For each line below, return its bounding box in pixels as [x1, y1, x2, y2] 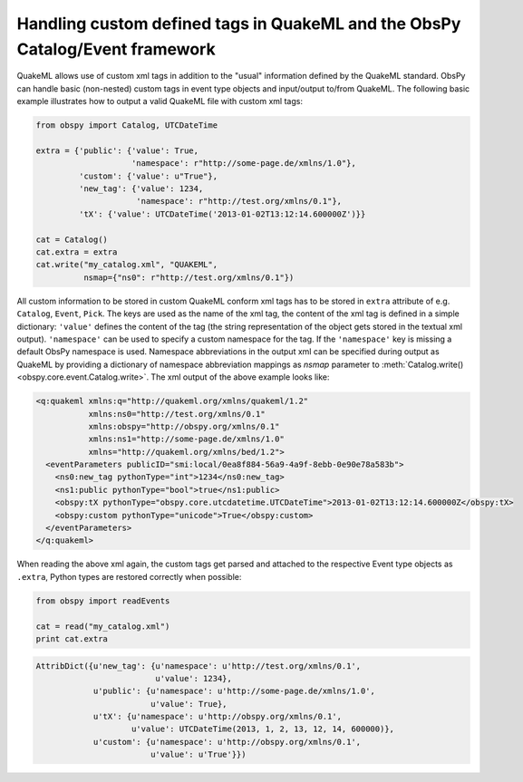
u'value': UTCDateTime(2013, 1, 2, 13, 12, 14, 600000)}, [131, 724, 394, 734]
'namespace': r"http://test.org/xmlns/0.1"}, [136, 196, 343, 207]
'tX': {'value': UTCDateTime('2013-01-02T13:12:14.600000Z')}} [78, 208, 366, 219]
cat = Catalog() [35, 234, 109, 245]
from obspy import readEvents [35, 595, 170, 606]
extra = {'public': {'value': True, [35, 145, 199, 156]
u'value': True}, [150, 699, 228, 709]
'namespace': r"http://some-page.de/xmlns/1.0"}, [131, 159, 357, 169]
